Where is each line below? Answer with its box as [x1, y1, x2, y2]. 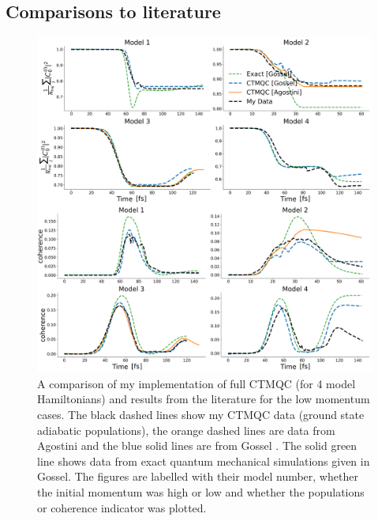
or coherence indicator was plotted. [37, 499, 207, 515]
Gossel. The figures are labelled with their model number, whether [37, 468, 358, 485]
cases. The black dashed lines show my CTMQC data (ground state [37, 406, 365, 422]
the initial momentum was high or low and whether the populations [37, 483, 365, 500]
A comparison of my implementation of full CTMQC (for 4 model [37, 375, 356, 391]
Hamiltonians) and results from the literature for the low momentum [37, 391, 370, 407]
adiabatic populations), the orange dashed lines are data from [37, 421, 335, 438]
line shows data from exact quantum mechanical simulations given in [37, 452, 370, 469]
